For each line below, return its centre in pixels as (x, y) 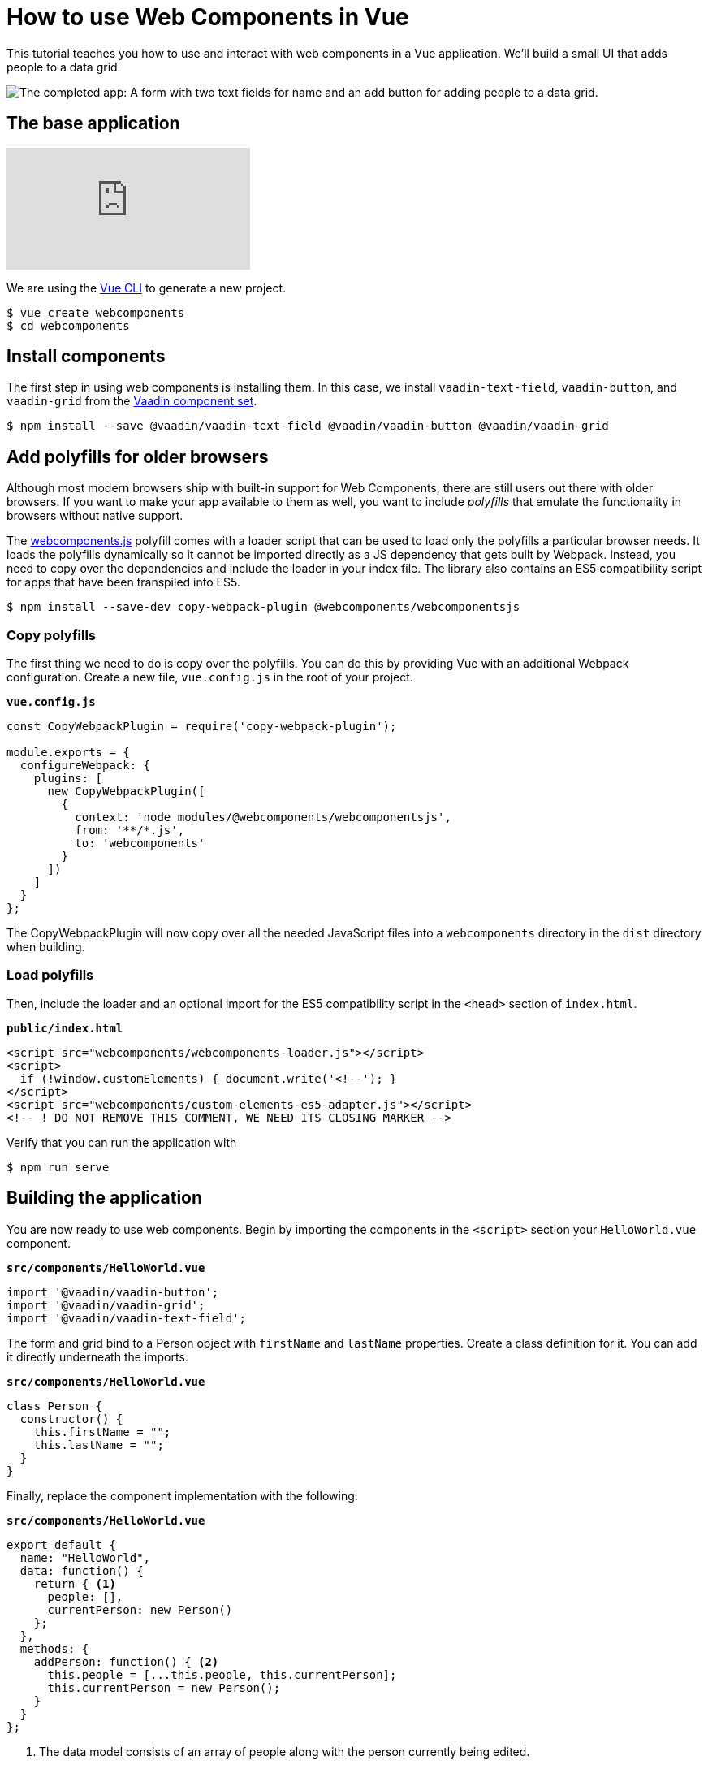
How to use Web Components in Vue (208, 17)
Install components (86, 357)
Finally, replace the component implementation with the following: (182, 1495)
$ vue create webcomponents (96, 312)
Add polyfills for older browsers (138, 456)
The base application (93, 123)
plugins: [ (68, 779)
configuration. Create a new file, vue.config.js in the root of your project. (210, 677)
